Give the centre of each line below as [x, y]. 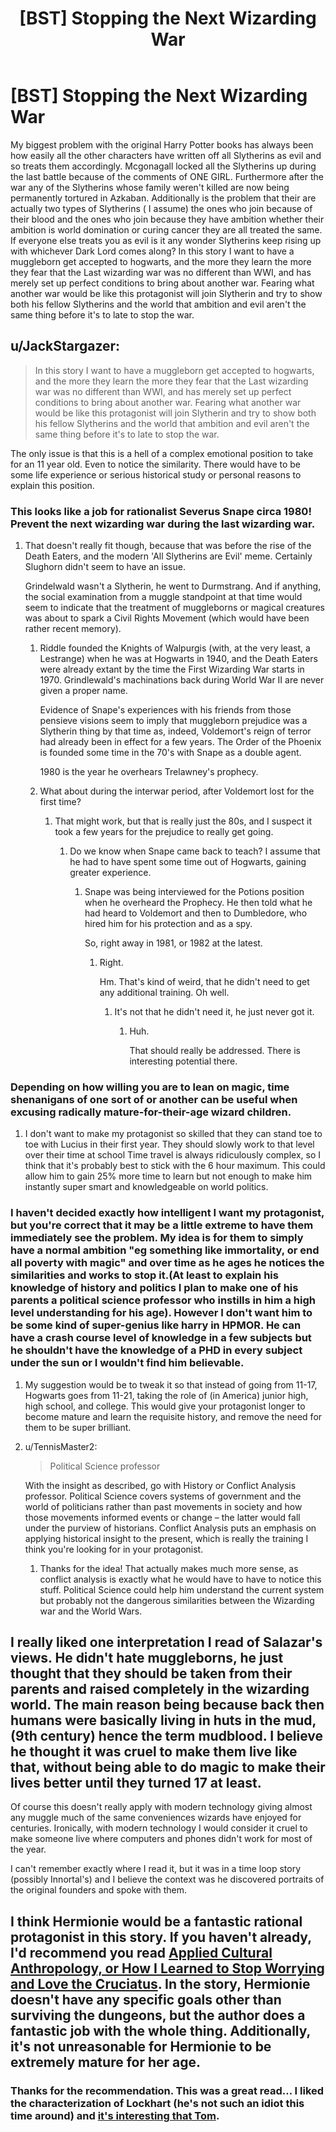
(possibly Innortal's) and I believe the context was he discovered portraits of [167, 1879]
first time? [60, 802]
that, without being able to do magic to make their [168, 1767]
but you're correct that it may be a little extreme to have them [162, 1225]
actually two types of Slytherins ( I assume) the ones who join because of [161, 208]
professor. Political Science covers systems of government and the [163, 1496]
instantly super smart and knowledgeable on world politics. [146, 1187]
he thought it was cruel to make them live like [154, 1752]
